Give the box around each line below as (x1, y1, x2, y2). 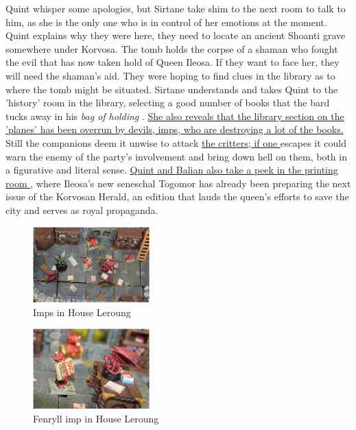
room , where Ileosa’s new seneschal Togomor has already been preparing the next (5, 176, 351, 190)
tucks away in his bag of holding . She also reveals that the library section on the (5, 108, 344, 123)
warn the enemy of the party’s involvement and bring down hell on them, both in (5, 149, 347, 163)
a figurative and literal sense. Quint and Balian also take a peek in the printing (5, 163, 338, 177)
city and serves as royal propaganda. (5, 202, 158, 217)
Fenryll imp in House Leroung (33, 411, 159, 425)
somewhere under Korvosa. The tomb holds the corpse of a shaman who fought (5, 41, 338, 56)
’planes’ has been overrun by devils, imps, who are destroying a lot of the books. (5, 122, 344, 136)
